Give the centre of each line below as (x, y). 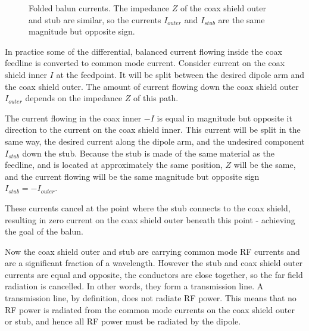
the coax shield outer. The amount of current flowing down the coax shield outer (152, 86)
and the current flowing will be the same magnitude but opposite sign (132, 176)
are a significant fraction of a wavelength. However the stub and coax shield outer (154, 263)
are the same (241, 19)
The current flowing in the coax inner (73, 118)
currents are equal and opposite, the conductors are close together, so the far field (154, 274)
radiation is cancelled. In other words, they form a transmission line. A (134, 286)
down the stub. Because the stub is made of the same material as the (148, 153)
